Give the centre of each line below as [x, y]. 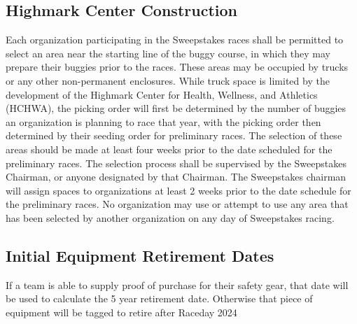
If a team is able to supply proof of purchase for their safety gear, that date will [177, 284]
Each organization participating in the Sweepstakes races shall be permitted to [175, 40]
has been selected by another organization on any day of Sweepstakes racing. [170, 217]
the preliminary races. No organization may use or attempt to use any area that [177, 204]
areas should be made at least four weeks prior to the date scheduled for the [169, 149]
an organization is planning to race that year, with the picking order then [163, 121]
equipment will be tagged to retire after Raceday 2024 [121, 312]
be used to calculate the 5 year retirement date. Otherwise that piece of [159, 298]
